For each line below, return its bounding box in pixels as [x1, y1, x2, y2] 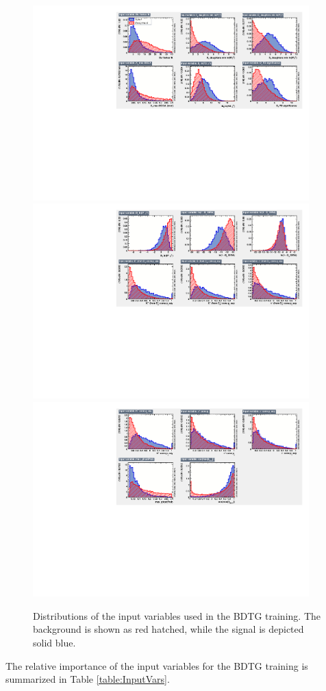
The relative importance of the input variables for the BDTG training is [5, 658, 308, 673]
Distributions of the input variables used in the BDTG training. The [33, 608, 321, 623]
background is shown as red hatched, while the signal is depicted [33, 622, 304, 636]
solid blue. [33, 635, 76, 649]
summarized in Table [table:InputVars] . [5, 672, 170, 686]
